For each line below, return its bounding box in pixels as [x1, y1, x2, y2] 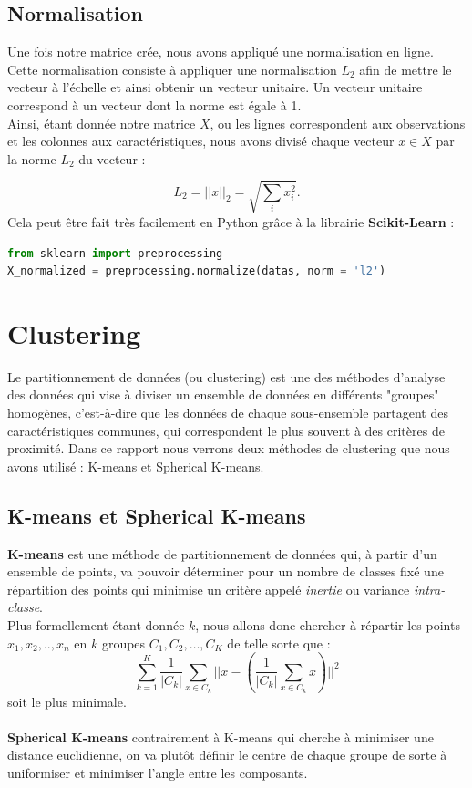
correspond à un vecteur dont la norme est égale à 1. [7, 95, 302, 114]
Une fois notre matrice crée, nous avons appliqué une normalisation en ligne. [7, 42, 434, 61]
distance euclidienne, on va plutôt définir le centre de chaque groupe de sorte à [7, 745, 447, 764]
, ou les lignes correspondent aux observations [210, 113, 466, 132]
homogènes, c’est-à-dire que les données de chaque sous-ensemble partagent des [7, 403, 448, 421]
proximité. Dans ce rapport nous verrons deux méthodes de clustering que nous [7, 439, 450, 458]
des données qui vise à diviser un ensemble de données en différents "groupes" [7, 385, 439, 404]
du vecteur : [78, 149, 146, 168]
